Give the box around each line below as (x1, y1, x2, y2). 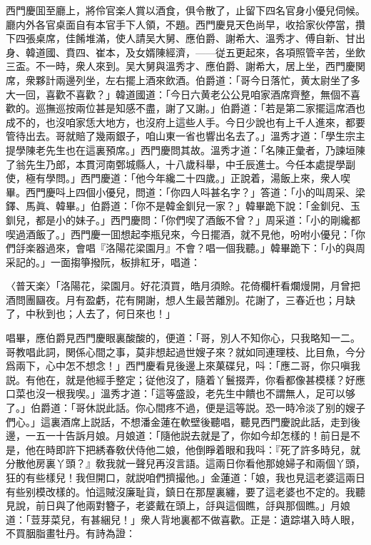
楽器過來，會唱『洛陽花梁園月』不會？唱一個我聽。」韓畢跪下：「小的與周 (25, 240, 365, 255)
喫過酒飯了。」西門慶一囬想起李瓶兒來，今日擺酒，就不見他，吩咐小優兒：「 (6, 226, 355, 241)
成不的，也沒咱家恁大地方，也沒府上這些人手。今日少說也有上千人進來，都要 (6, 114, 365, 129)
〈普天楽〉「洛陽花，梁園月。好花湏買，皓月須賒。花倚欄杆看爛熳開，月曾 (6, 278, 350, 293)
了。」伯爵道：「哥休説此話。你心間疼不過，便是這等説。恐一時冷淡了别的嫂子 (6, 400, 365, 415)
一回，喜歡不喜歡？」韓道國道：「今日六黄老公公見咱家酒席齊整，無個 (15, 86, 340, 101)
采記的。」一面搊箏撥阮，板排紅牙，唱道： (6, 254, 200, 269)
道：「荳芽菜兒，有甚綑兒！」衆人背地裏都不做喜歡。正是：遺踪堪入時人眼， (6, 511, 360, 526)
